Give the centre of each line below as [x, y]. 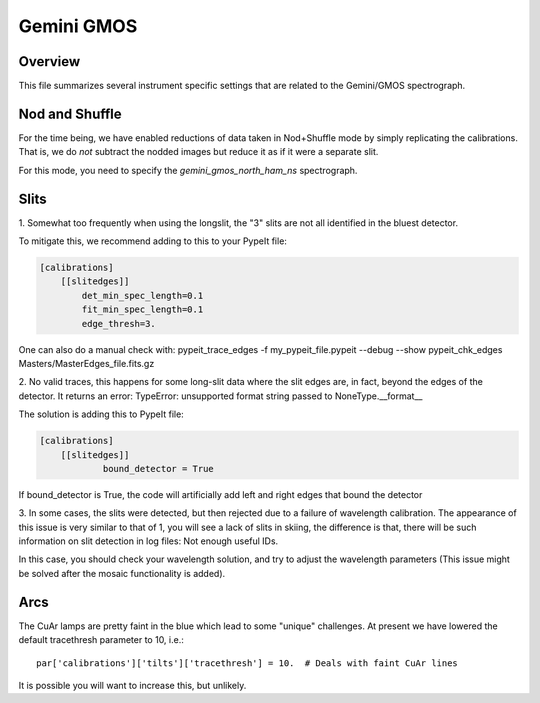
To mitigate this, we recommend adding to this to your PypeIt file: [152, 241]
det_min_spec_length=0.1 [142, 295]
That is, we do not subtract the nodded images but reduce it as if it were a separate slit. [198, 152]
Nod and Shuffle [70, 113]
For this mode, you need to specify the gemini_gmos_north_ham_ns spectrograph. [188, 170]
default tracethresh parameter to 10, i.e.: [101, 640]
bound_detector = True [158, 468]
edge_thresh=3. [119, 323]
